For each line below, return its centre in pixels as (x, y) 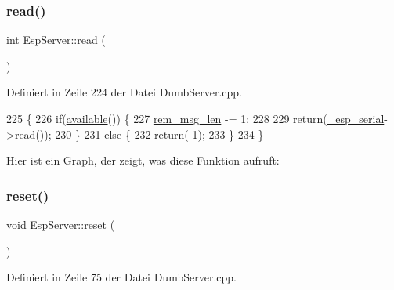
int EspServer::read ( (56, 40)
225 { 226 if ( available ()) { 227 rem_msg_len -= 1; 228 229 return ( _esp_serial (195, 118)
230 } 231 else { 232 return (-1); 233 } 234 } (159, 134)
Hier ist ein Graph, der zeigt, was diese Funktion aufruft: (143, 160)
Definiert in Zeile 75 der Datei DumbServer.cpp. (121, 277)
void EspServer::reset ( (61, 224)
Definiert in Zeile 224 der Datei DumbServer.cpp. (124, 92)
